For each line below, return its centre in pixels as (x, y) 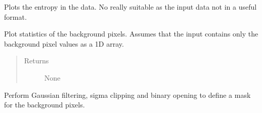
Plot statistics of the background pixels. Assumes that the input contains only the (131, 34)
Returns (36, 61)
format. (15, 16)
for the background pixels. (45, 105)
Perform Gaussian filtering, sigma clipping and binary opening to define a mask (127, 95)
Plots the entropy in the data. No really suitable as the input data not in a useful (130, 7)
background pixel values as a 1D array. (64, 43)
